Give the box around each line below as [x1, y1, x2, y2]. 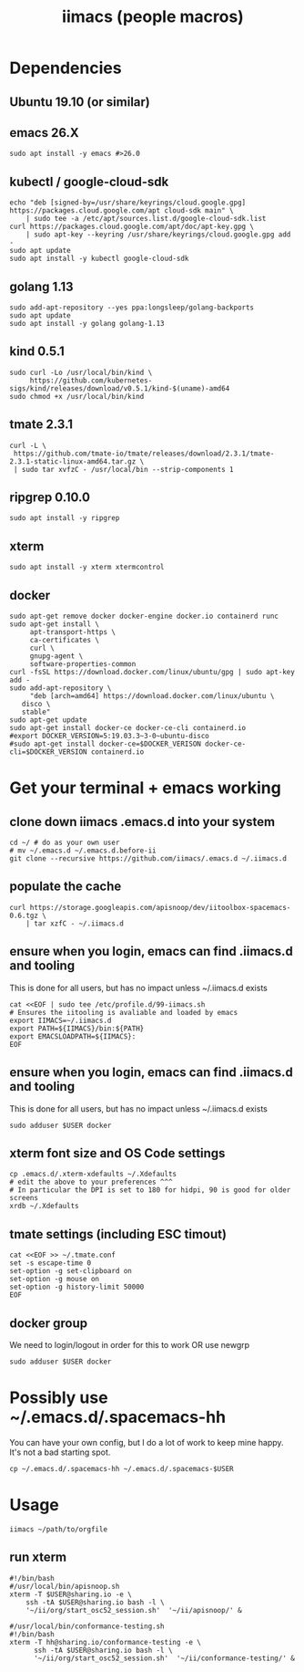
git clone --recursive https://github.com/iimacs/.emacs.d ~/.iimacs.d [9, 854, 287, 863]
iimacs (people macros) [62, 6, 244, 27]
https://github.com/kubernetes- [29, 376, 153, 385]
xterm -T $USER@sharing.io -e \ [9, 1590, 132, 1599]
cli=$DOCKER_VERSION [9, 747, 88, 757]
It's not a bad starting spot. [9, 1447, 111, 1458]
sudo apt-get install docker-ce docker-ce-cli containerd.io [9, 724, 247, 733]
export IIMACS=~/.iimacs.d [9, 1016, 112, 1025]
